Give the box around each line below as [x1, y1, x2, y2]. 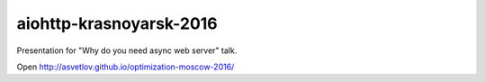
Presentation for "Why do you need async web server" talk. [16, 45, 238, 56]
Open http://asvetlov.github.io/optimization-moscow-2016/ [16, 61, 235, 72]
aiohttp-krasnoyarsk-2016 [16, 14, 218, 33]
